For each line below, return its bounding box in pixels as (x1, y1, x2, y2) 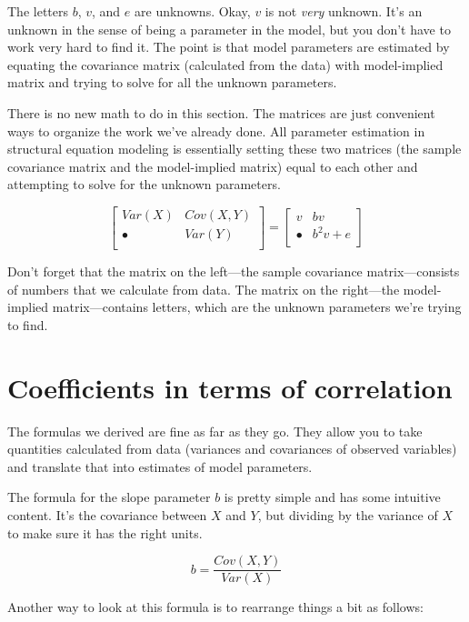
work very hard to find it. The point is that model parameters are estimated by (7, 37, 450, 56)
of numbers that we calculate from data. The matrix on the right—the (7, 279, 400, 298)
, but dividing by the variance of (257, 505, 438, 524)
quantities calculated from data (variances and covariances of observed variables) (7, 439, 457, 458)
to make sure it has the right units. (7, 523, 203, 542)
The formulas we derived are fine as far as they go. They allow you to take (7, 421, 423, 440)
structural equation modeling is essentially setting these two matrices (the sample (7, 139, 462, 158)
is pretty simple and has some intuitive (224, 487, 441, 507)
